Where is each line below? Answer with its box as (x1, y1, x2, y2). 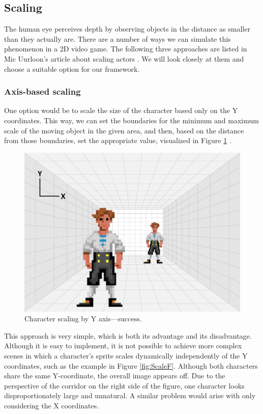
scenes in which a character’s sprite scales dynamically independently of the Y (4, 350, 248, 361)
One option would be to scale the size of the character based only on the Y (4, 105, 238, 116)
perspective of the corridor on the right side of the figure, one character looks (4, 380, 245, 391)
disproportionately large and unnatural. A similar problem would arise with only (4, 390, 256, 401)
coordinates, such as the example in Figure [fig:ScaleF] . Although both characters (4, 360, 258, 371)
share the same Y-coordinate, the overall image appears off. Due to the (4, 370, 225, 381)
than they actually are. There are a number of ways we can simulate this (4, 33, 231, 44)
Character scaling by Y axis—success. (24, 313, 142, 324)
